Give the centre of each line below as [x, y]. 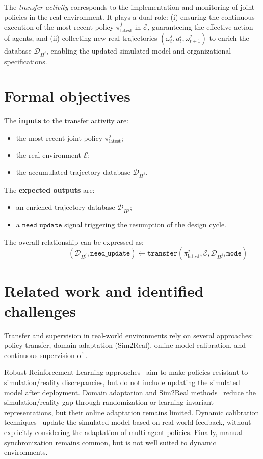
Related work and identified [104, 290]
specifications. [26, 61]
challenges [40, 310]
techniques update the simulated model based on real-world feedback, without [128, 422]
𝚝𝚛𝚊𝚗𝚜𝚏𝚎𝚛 [162, 254]
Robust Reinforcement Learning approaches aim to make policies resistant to [126, 372]
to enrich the [229, 37]
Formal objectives [67, 96]
